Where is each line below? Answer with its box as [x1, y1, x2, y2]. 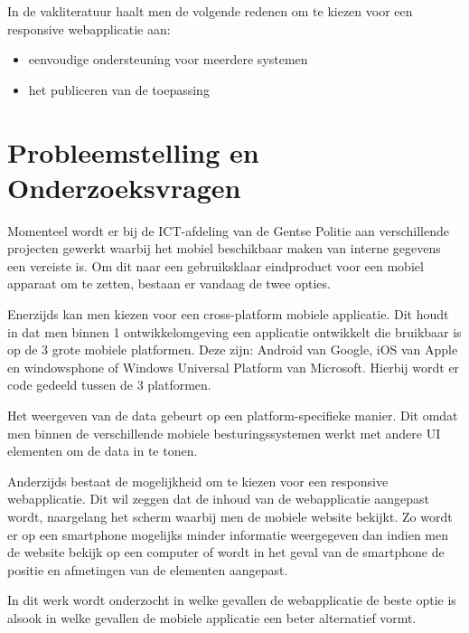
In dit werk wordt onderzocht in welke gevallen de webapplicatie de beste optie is [7, 590, 456, 609]
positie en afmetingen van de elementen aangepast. [7, 560, 288, 579]
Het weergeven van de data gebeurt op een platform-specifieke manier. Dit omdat [7, 406, 458, 425]
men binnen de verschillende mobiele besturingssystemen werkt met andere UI [7, 423, 441, 442]
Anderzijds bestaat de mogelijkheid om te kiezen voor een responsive [7, 471, 389, 490]
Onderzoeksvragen [7, 168, 241, 205]
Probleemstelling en [7, 133, 259, 170]
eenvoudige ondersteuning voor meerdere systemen [28, 50, 308, 69]
